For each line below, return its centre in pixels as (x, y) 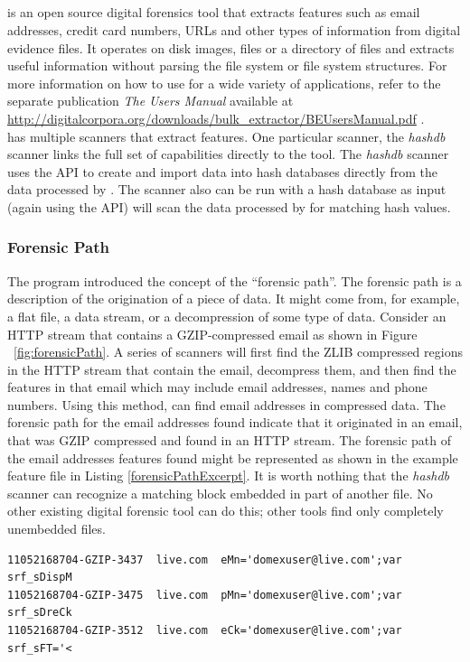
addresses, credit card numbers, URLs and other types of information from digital (234, 29)
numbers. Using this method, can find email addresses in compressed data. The (226, 404)
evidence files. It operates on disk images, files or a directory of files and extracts (231, 47)
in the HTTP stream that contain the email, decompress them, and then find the (232, 369)
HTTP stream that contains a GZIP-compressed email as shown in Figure (212, 334)
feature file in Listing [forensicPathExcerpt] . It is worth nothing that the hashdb (229, 476)
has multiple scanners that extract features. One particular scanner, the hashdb (226, 136)
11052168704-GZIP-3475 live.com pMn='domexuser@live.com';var (205, 595)
